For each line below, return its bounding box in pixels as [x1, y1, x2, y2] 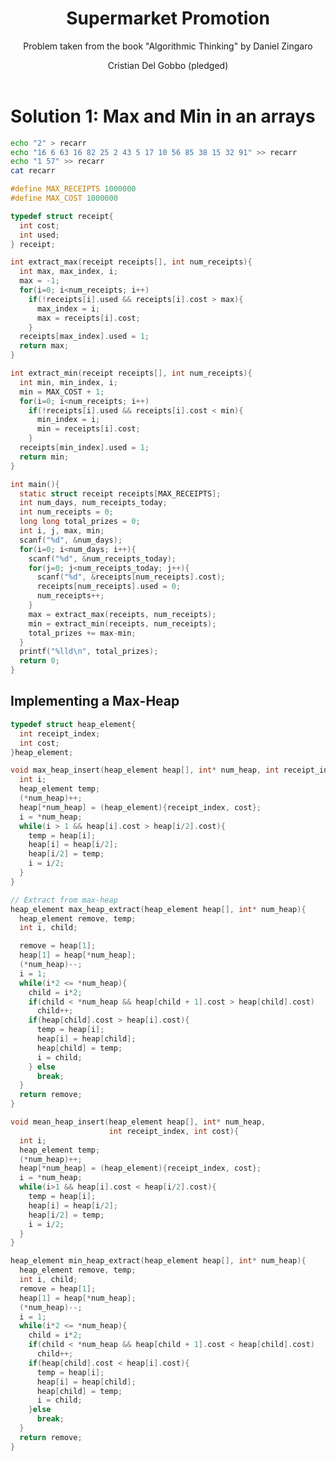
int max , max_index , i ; [19, 267, 118, 277]
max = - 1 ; [19, 276, 60, 286]
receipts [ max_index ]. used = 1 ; [19, 332, 150, 342]
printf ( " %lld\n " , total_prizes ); [19, 647, 159, 657]
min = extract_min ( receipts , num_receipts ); [28, 618, 217, 629]
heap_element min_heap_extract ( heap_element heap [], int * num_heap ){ [10, 1256, 307, 1266]
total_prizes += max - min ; [28, 628, 137, 638]
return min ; [19, 452, 70, 462]
